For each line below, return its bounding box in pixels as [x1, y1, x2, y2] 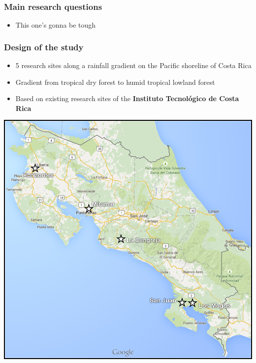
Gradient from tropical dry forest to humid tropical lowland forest [15, 76, 215, 87]
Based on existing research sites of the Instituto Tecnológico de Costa [15, 93, 239, 104]
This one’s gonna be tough [15, 20, 96, 30]
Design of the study [4, 40, 84, 53]
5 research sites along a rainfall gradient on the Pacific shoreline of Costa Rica [15, 60, 252, 71]
